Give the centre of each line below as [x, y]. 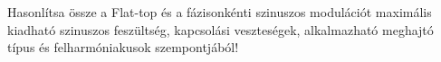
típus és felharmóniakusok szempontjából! [123, 47]
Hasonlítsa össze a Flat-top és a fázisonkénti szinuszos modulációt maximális [220, 12]
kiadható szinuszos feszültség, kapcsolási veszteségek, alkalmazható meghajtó [220, 29]
